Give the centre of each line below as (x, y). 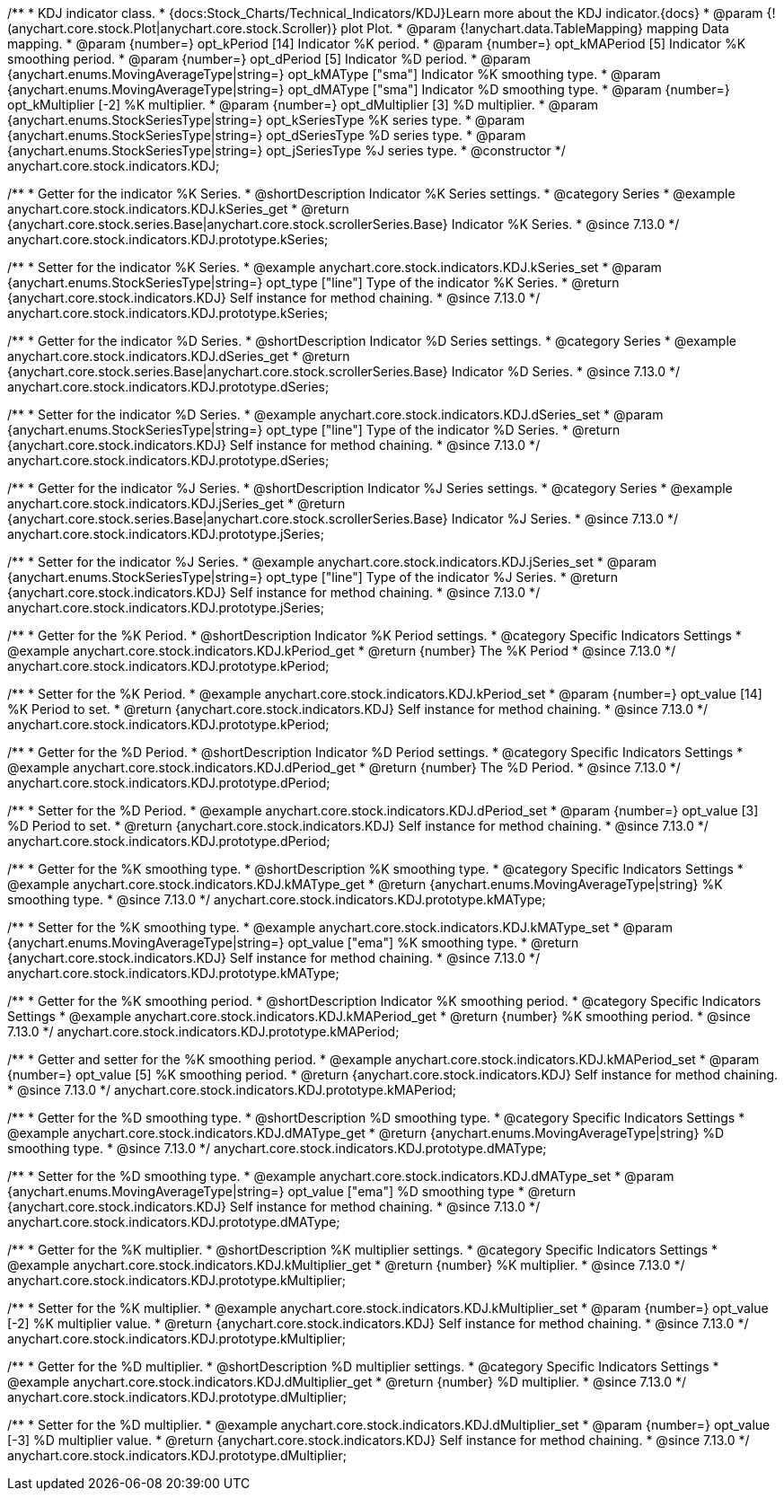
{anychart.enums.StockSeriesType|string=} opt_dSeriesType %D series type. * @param (267, 135)
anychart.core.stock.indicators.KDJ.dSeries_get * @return (179, 356)
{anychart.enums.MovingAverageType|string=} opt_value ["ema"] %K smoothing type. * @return (293, 943)
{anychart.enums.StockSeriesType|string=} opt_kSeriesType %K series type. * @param (266, 120)
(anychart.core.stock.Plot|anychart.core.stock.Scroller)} (172, 28)
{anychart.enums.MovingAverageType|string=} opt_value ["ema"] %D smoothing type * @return (291, 1191)
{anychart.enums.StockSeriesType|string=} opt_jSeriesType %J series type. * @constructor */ (286, 150)
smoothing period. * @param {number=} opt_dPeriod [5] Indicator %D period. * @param (269, 59)
